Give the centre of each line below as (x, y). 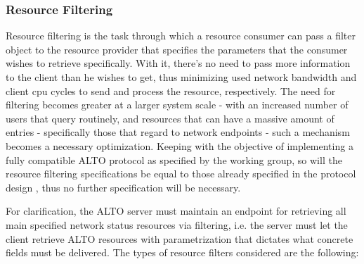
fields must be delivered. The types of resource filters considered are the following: (182, 252)
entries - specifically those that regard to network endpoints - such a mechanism (178, 132)
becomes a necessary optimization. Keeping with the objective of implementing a (180, 145)
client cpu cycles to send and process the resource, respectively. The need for (171, 90)
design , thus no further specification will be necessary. (123, 187)
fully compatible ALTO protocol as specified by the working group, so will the (174, 159)
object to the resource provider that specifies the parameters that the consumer (177, 49)
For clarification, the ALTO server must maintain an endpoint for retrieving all (176, 211)
